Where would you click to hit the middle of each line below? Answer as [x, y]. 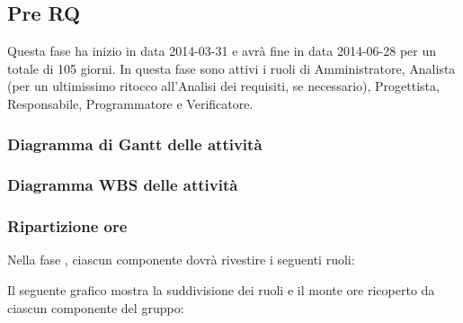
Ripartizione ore [67, 226]
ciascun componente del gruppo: [96, 307]
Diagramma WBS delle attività [123, 185]
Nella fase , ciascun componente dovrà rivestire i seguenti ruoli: [181, 260]
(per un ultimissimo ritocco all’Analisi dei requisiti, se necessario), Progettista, [223, 86]
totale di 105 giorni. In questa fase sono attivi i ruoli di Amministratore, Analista [231, 68]
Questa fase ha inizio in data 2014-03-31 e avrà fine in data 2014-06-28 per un [222, 51]
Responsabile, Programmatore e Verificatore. [130, 103]
